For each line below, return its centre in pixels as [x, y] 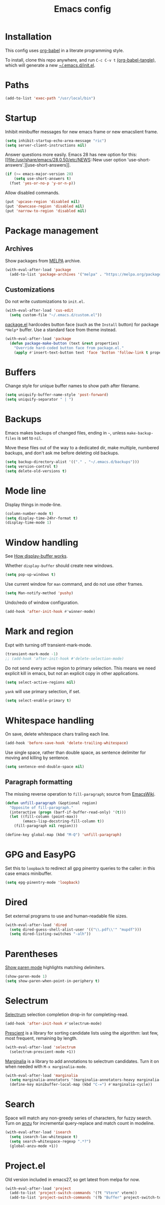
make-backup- [140, 434]
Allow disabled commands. [32, 193]
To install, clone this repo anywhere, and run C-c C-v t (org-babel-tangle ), [81, 60]
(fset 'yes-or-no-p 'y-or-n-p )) [43, 183]
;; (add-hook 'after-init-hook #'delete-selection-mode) [65, 659]
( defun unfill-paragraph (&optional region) [51, 803]
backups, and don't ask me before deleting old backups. [62, 453]
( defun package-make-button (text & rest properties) [65, 343]
